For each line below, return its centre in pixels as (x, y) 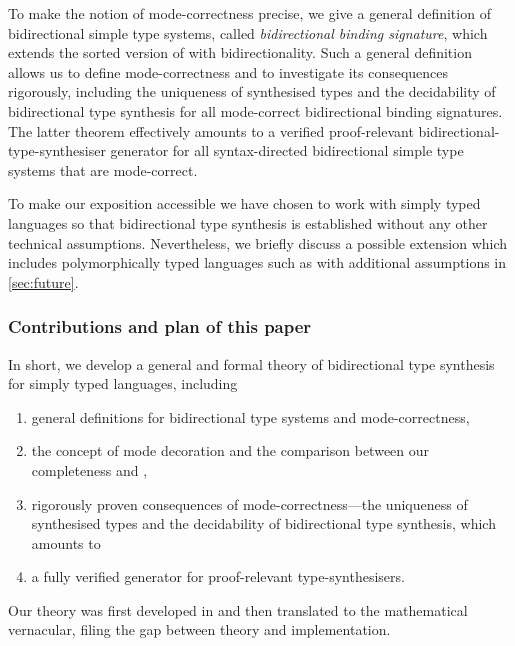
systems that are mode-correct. (103, 169)
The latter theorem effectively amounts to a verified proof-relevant (211, 130)
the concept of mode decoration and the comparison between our (230, 450)
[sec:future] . (43, 281)
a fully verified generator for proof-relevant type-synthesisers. (218, 576)
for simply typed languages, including (123, 383)
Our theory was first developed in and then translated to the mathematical (238, 609)
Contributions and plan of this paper (160, 326)
